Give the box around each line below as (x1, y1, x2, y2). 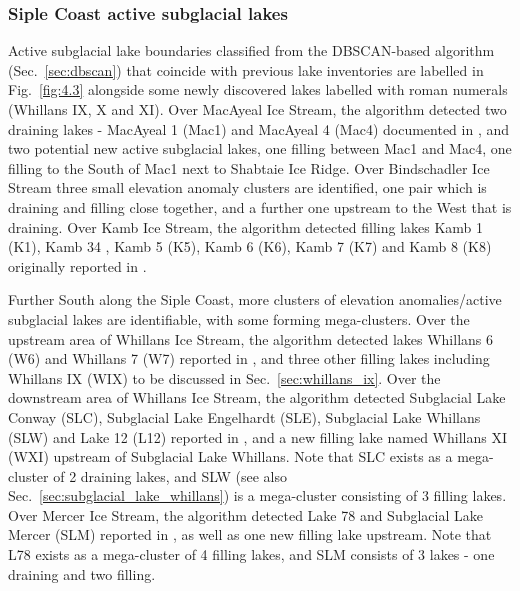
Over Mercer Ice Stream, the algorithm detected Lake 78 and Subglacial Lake (8, 504, 483, 525)
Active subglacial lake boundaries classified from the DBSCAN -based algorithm (8, 40, 495, 61)
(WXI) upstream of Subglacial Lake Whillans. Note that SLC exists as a (8, 446, 453, 467)
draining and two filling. (8, 563, 156, 584)
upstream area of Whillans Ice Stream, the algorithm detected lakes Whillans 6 (8, 328, 494, 349)
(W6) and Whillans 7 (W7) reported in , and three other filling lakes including (8, 348, 490, 369)
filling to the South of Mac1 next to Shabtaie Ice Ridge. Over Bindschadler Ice (8, 157, 490, 178)
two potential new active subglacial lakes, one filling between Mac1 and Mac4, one (8, 138, 512, 159)
